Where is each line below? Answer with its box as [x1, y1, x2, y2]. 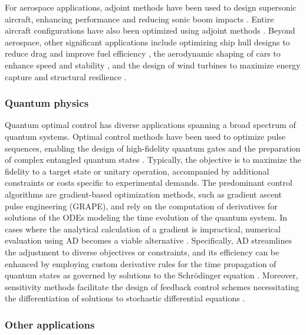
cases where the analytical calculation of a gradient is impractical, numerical [5, 222, 281, 235]
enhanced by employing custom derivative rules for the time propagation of [5, 257, 277, 270]
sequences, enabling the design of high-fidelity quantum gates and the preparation [5, 142, 301, 154]
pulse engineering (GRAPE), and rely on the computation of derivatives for [5, 199, 278, 212]
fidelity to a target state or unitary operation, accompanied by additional [5, 165, 269, 177]
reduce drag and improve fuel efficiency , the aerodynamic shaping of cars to [5, 47, 281, 60]
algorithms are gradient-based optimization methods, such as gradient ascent [5, 188, 282, 200]
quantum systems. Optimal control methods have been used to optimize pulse [5, 130, 286, 142]
